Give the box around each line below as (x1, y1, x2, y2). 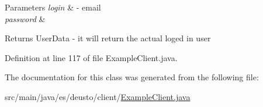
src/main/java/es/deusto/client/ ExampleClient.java (5, 90, 191, 102)
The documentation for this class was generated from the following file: (5, 71, 259, 83)
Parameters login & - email (5, 1, 101, 13)
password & (5, 12, 46, 24)
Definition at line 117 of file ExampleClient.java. (5, 51, 178, 63)
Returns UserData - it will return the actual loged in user (5, 32, 211, 44)
